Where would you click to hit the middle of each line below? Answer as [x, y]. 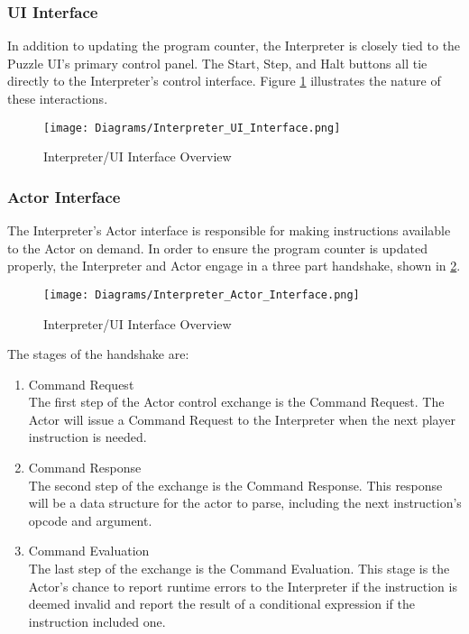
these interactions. [58, 98]
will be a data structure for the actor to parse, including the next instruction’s [245, 503]
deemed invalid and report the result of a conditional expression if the [221, 604]
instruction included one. [97, 621]
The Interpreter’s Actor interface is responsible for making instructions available [229, 230]
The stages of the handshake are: [98, 354]
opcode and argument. [90, 520]
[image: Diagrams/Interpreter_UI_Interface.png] [192, 128]
